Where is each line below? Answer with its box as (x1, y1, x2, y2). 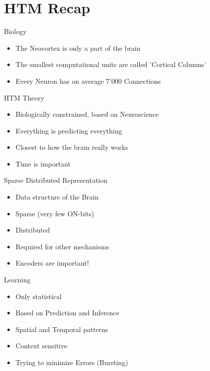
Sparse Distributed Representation (4, 175, 107, 185)
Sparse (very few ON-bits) (15, 208, 94, 218)
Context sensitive (15, 340, 67, 351)
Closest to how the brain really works (15, 142, 128, 152)
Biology (4, 26, 27, 36)
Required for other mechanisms (15, 241, 109, 251)
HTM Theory (4, 92, 45, 102)
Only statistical (15, 291, 62, 301)
